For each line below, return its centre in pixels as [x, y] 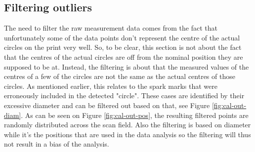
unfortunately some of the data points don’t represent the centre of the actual [122, 37]
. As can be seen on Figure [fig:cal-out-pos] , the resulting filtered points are [135, 115]
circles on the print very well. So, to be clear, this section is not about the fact [123, 47]
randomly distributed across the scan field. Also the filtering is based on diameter [127, 125]
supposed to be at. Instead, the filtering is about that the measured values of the [127, 66]
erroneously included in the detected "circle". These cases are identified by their [124, 95]
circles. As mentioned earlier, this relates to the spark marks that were [111, 86]
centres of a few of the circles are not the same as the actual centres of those [120, 76]
